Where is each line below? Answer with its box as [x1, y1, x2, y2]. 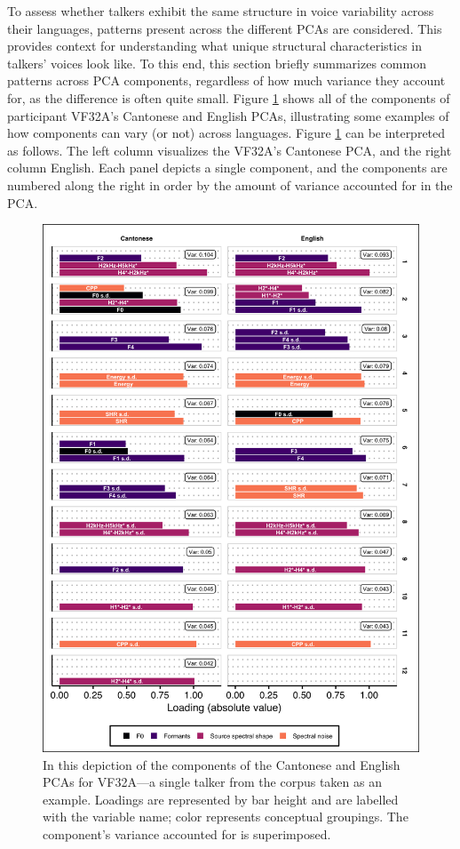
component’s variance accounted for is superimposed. [43, 825, 331, 844]
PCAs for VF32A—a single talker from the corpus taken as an [43, 773, 382, 791]
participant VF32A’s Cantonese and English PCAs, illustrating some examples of [7, 106, 449, 124]
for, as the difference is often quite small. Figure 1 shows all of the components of [7, 88, 450, 107]
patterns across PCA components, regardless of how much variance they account [7, 71, 446, 90]
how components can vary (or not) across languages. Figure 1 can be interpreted [7, 124, 446, 142]
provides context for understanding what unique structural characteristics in [7, 36, 422, 55]
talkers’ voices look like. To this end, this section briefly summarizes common [7, 53, 426, 72]
